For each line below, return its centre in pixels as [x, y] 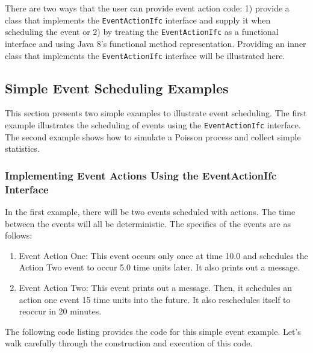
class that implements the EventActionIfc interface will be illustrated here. [145, 55]
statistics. [22, 148]
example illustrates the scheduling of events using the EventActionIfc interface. [153, 124]
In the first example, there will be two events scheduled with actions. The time [150, 211]
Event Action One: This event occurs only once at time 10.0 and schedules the [163, 255]
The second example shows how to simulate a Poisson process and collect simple [153, 136]
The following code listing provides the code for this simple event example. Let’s [153, 331]
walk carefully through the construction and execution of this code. [129, 343]
